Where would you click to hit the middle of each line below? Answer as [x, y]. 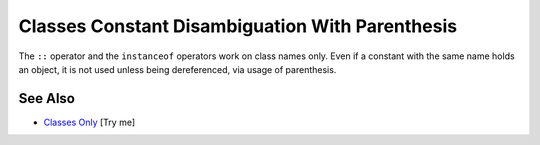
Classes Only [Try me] [89, 122]
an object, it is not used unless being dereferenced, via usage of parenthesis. [177, 69]
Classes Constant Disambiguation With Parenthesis [238, 26]
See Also [46, 98]
